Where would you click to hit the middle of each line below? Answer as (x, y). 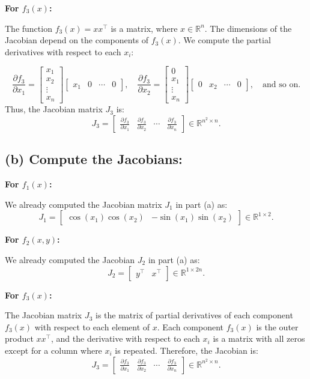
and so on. (282, 84)
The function (29, 28)
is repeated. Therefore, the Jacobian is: (187, 350)
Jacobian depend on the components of (77, 40)
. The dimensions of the (248, 28)
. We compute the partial (224, 40)
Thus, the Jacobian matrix (54, 109)
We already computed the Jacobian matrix (84, 204)
